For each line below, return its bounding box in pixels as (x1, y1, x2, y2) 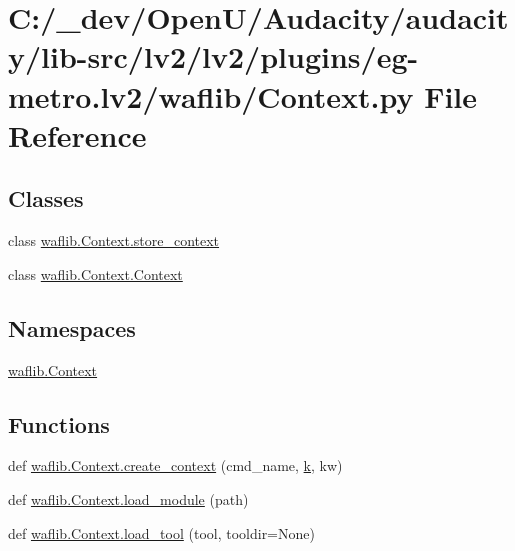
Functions (8, 408, 110, 439)
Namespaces (8, 312, 136, 343)
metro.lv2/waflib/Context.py (8, 75, 414, 116)
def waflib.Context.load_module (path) (8, 488, 249, 509)
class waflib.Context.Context (8, 263, 183, 284)
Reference (8, 114, 147, 155)
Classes (8, 183, 84, 214)
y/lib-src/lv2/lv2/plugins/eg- (8, 36, 419, 77)
